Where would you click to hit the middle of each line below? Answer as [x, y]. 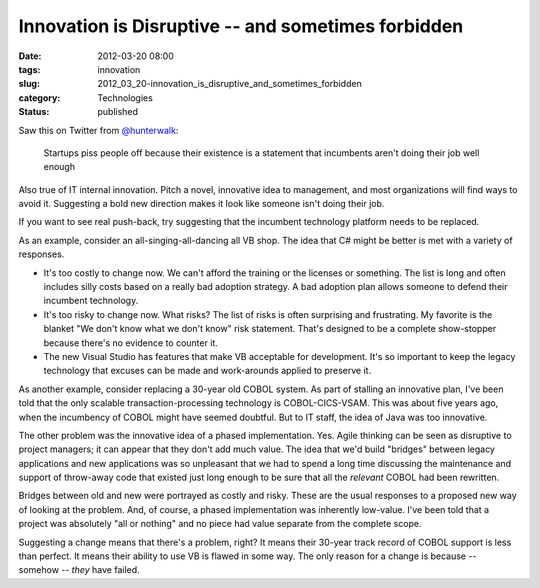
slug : [29, 84]
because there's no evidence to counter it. [131, 342]
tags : [29, 69]
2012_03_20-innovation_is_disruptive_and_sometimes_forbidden [229, 84]
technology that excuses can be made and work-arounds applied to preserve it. [207, 371]
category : [39, 97]
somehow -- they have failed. [79, 570]
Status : [34, 112]
